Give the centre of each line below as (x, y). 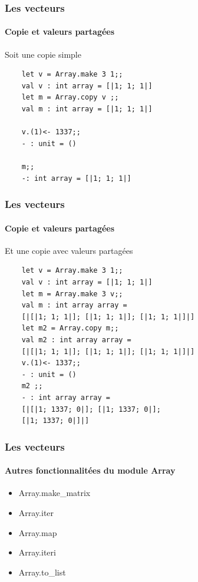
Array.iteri (37, 552)
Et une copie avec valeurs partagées (69, 250)
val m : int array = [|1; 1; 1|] (87, 109)
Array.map (38, 532)
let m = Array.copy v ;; (70, 97)
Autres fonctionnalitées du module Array (90, 470)
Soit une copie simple (43, 54)
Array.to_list (42, 572)
